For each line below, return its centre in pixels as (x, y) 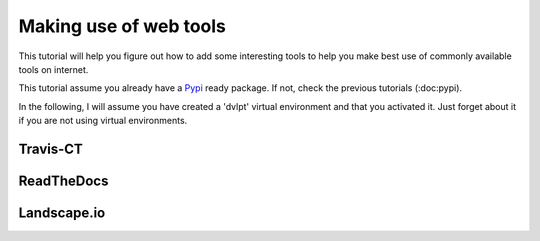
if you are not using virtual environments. (103, 121)
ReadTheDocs (63, 180)
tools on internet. (53, 69)
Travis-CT (51, 148)
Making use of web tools (122, 26)
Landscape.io (62, 212)
